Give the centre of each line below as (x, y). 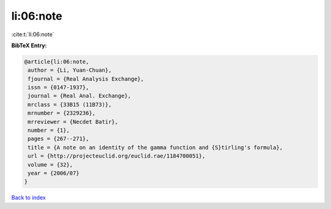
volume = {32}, (51, 165)
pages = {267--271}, (59, 139)
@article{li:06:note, (57, 62)
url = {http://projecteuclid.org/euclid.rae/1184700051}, (116, 156)
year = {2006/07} (54, 173)
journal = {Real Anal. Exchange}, (79, 96)
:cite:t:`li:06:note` (33, 34)
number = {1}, (49, 131)
